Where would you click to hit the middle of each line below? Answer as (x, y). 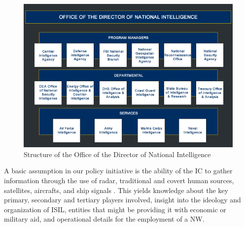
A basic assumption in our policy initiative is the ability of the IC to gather (118, 171)
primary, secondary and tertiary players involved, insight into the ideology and (122, 200)
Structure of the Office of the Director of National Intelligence (117, 154)
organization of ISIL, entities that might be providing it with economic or (115, 209)
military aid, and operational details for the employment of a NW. (104, 219)
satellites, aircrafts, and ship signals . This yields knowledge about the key (116, 190)
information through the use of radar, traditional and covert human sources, (119, 180)
